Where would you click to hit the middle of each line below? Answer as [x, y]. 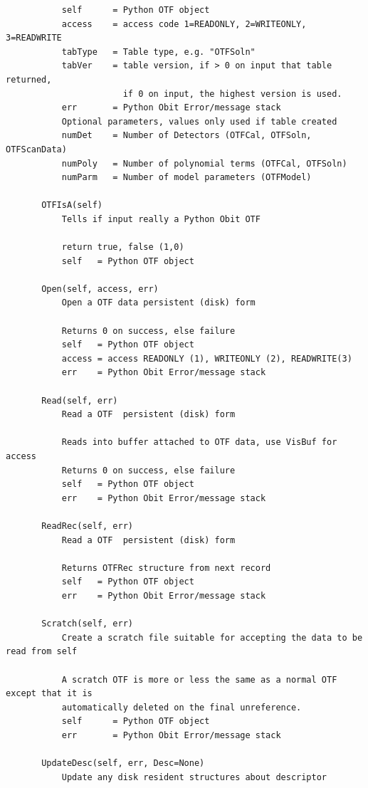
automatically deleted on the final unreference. [182, 707]
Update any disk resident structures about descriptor [194, 777]
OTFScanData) [36, 149]
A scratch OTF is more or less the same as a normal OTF [199, 679]
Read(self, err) [80, 400]
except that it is [49, 694]
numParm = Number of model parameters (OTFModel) [186, 178]
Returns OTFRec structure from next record [166, 568]
